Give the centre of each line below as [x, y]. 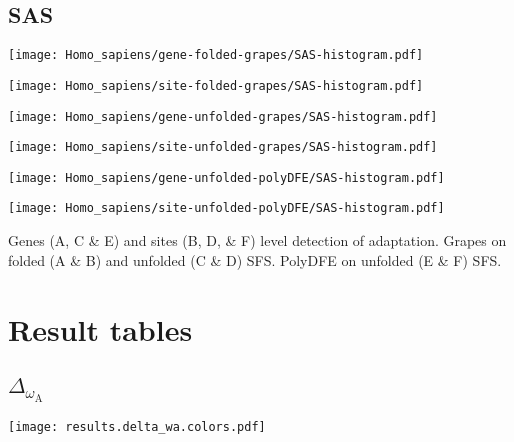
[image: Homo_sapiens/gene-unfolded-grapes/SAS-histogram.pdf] [223, 116]
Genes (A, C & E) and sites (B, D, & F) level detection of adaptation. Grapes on [257, 240]
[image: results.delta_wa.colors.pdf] [137, 427]
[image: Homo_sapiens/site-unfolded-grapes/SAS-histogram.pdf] [223, 147]
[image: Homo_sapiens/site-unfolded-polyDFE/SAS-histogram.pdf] [226, 208]
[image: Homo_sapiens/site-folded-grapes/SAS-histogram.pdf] [216, 85]
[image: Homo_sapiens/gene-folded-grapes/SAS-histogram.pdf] [216, 55]
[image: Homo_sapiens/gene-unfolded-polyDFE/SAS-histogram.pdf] [226, 177]
